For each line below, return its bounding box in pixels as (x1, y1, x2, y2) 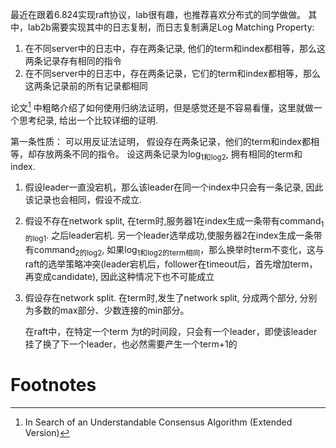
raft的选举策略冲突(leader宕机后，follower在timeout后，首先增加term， (24, 258, 318, 270)
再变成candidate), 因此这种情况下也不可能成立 (24, 270, 215, 282)
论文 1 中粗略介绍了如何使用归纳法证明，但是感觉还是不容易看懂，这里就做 (10, 100, 314, 113)
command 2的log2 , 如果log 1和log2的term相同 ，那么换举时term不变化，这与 (33, 244, 325, 258)
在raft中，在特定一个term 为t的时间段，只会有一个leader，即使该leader (24, 325, 318, 337)
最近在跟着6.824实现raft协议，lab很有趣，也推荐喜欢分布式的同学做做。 (10, 9, 307, 20)
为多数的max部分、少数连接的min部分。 (24, 304, 190, 316)
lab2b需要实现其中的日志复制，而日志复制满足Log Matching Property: (27, 21, 315, 33)
